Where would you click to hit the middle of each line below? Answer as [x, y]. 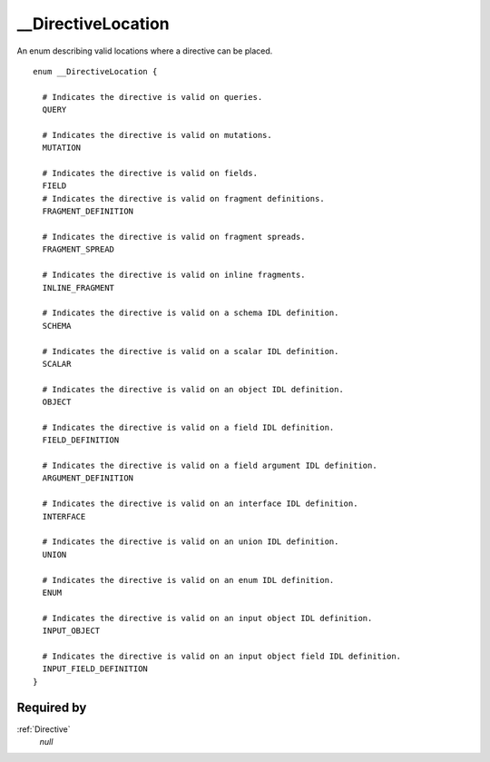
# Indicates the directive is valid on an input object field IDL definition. [222, 656]
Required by [52, 707]
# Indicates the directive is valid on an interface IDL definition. [200, 504]
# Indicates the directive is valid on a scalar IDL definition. [191, 351]
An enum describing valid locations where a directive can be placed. [145, 51]
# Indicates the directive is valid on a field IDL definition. [188, 427]
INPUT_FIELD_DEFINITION [95, 669]
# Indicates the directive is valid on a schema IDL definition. [191, 313]
